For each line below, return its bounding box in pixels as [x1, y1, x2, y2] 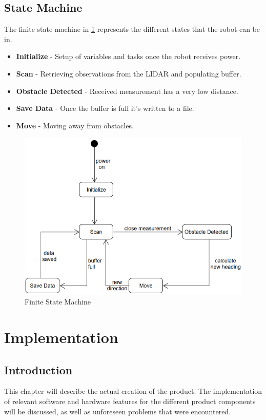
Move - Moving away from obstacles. [16, 120, 134, 130]
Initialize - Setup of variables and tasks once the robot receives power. [16, 51, 241, 62]
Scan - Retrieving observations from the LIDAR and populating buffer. [16, 68, 241, 79]
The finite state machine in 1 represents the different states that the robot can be [4, 24, 260, 34]
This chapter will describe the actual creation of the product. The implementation [4, 386, 262, 396]
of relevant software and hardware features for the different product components [4, 395, 256, 406]
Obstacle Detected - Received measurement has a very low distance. [16, 85, 238, 96]
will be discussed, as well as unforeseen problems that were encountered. [4, 406, 231, 416]
